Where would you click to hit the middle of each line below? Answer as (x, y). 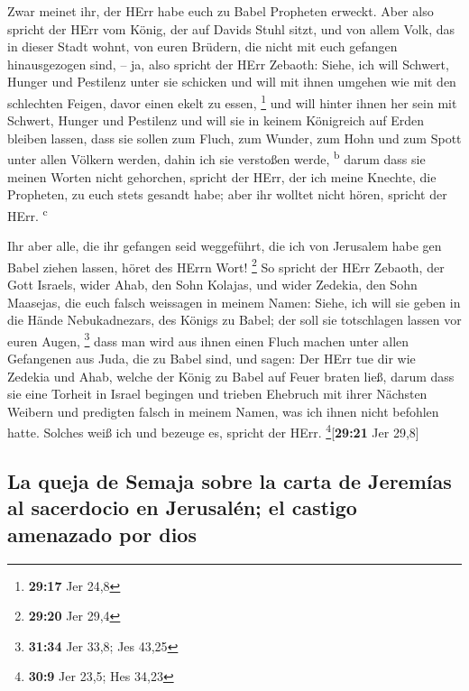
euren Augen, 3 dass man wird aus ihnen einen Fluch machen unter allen (208, 339)
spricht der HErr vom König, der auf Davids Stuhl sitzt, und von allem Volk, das (231, 28)
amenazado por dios (102, 534)
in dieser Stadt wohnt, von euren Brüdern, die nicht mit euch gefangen (202, 46)
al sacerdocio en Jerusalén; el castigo (182, 507)
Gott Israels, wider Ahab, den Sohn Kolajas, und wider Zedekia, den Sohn (212, 284)
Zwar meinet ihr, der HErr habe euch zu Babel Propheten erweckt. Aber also (221, 11)
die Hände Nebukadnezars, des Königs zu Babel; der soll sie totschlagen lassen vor (234, 320)
